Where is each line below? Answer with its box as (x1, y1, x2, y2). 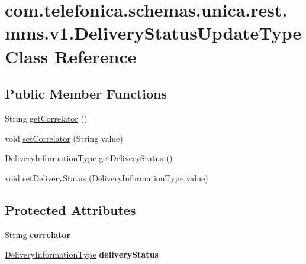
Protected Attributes (5, 200, 136, 219)
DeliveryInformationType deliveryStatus (5, 248, 159, 260)
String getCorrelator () (5, 112, 88, 124)
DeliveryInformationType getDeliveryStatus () (5, 152, 173, 164)
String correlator (5, 228, 71, 240)
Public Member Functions (5, 84, 167, 103)
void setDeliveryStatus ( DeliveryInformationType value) (5, 171, 208, 184)
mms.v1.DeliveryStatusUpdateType (5, 21, 302, 45)
